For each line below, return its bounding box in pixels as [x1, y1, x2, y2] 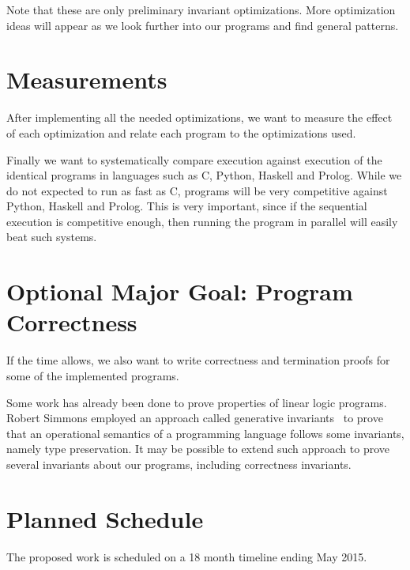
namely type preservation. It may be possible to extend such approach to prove [6, 440, 390, 457]
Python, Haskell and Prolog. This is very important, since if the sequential [6, 198, 367, 214]
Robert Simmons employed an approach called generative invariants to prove [6, 410, 383, 426]
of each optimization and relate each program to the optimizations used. [6, 124, 356, 141]
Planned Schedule [6, 502, 204, 534]
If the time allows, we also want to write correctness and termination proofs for [6, 352, 390, 368]
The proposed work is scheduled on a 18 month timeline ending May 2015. [6, 548, 367, 564]
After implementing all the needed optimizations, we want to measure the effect [6, 109, 393, 126]
